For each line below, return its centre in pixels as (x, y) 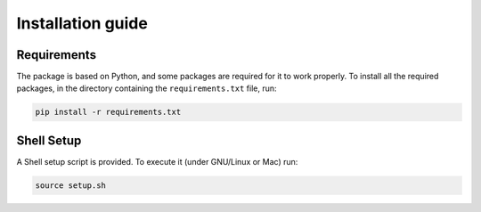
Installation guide (82, 23)
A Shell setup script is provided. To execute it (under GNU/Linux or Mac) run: (157, 161)
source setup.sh (71, 185)
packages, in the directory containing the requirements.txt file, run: (147, 88)
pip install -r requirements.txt (108, 112)
